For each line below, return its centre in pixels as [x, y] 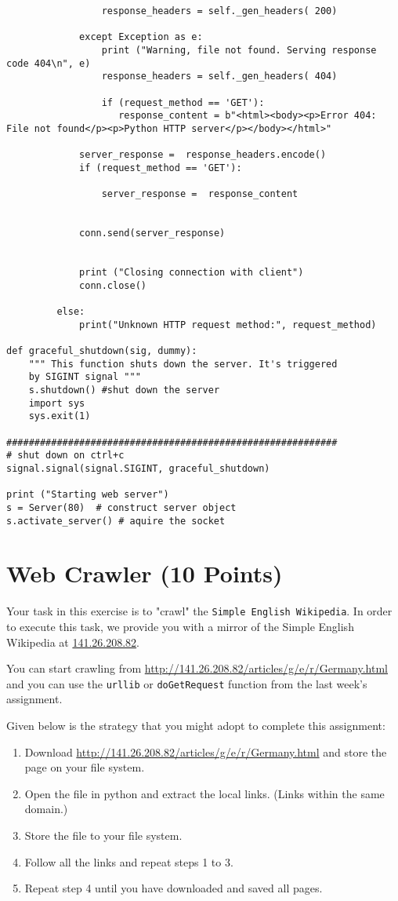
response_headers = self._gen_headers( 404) [219, 77]
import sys [57, 403]
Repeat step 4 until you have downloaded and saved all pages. [174, 888]
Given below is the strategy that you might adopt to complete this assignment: [196, 726]
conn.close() [113, 285]
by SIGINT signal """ [85, 377]
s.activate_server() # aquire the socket [116, 521]
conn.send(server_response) [152, 233]
